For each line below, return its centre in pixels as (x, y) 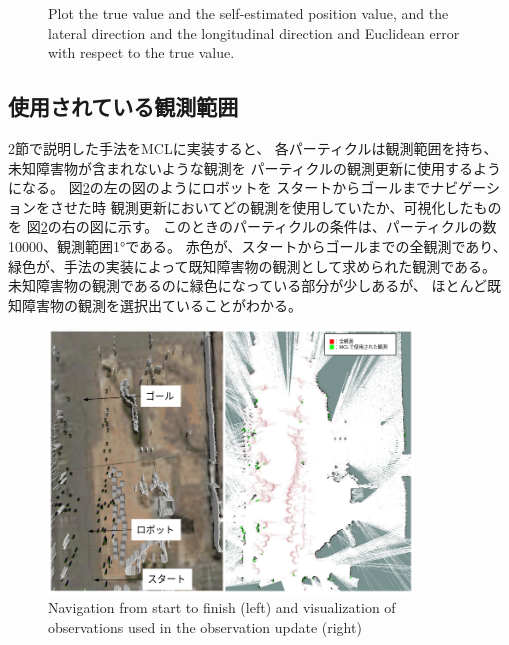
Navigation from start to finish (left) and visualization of (222, 607)
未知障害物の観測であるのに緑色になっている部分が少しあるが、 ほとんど (248, 285)
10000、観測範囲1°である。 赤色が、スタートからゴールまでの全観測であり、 (257, 245)
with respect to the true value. (141, 52)
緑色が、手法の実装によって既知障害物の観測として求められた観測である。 (252, 265)
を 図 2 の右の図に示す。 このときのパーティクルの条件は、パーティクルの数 (252, 226)
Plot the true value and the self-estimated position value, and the (248, 13)
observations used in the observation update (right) (205, 627)
